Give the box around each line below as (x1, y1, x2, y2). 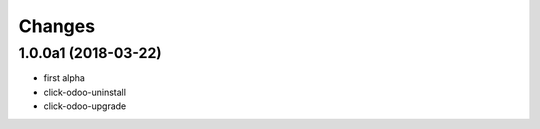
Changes (18, 15, 95, 37)
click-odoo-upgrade (43, 100, 127, 112)
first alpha (43, 72, 85, 84)
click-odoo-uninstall (43, 86, 127, 98)
